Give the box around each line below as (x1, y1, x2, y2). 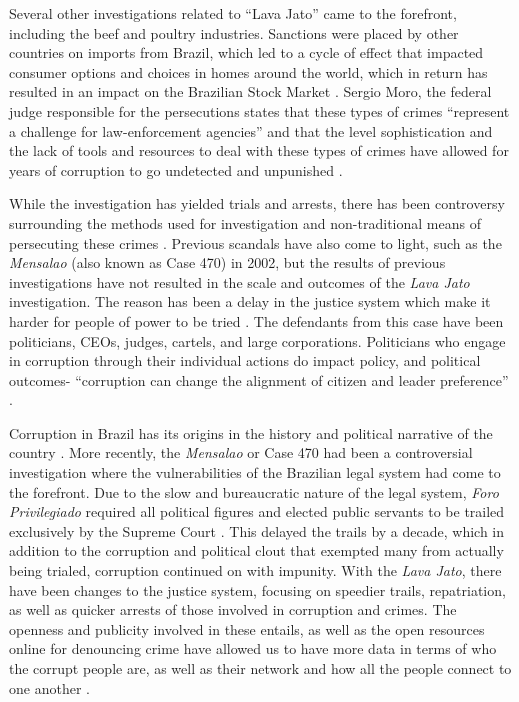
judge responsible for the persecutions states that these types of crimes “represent (9, 100, 510, 121)
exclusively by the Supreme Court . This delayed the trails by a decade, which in (9, 520, 505, 541)
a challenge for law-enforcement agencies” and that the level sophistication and (9, 120, 493, 141)
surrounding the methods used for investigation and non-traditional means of (9, 212, 481, 233)
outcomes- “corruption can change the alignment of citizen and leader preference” (9, 369, 509, 390)
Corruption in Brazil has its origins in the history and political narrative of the (9, 422, 493, 443)
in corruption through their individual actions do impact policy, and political (9, 350, 481, 371)
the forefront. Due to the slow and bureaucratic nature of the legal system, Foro (9, 481, 499, 502)
